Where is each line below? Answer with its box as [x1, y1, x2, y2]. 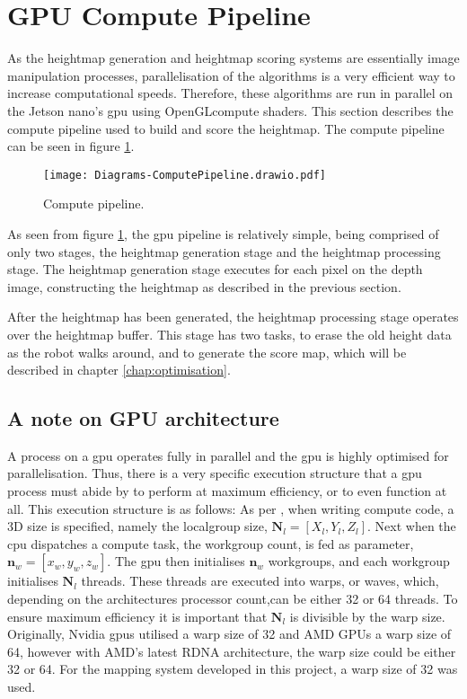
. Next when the [367, 517, 456, 535]
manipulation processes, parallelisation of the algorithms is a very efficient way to [7, 66, 455, 84]
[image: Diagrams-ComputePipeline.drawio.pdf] [43, 168, 326, 181]
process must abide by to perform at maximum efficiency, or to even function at [7, 482, 447, 500]
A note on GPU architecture [7, 404, 279, 432]
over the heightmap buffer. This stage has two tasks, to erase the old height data [7, 324, 452, 343]
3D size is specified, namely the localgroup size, [7, 517, 268, 535]
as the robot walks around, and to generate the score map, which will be [7, 342, 407, 361]
